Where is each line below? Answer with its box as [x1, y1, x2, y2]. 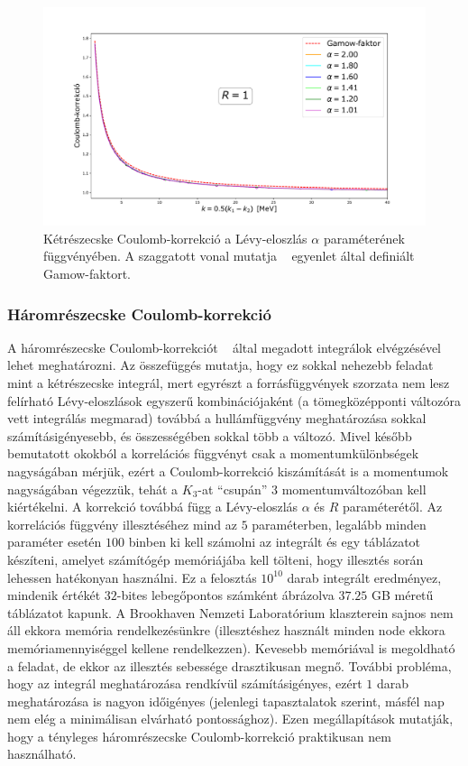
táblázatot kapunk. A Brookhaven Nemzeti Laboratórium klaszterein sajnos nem [7, 603, 454, 622]
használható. [7, 744, 77, 763]
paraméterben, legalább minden [252, 514, 427, 533]
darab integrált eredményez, [287, 568, 442, 586]
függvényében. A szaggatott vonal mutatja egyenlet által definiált [43, 246, 415, 265]
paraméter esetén [7, 532, 102, 551]
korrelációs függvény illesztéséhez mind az [7, 514, 237, 533]
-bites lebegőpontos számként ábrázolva [116, 586, 335, 604]
